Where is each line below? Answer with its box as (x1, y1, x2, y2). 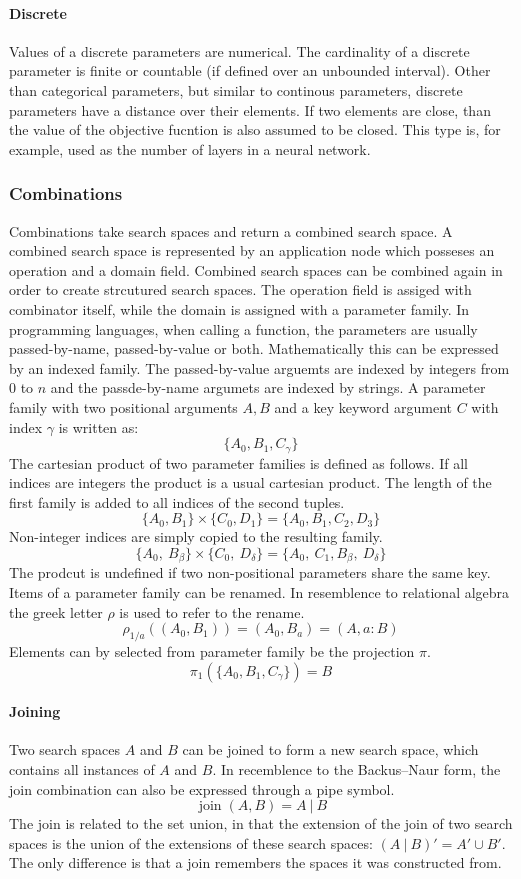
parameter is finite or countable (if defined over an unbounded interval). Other (9, 60, 491, 81)
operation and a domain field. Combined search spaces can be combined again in (9, 259, 503, 280)
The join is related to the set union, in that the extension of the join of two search (9, 813, 513, 834)
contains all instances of (9, 758, 155, 779)
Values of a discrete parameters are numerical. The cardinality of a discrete (9, 40, 470, 61)
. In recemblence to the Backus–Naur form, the (212, 758, 501, 779)
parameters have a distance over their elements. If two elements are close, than (9, 99, 491, 120)
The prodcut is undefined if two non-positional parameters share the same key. (9, 562, 491, 583)
